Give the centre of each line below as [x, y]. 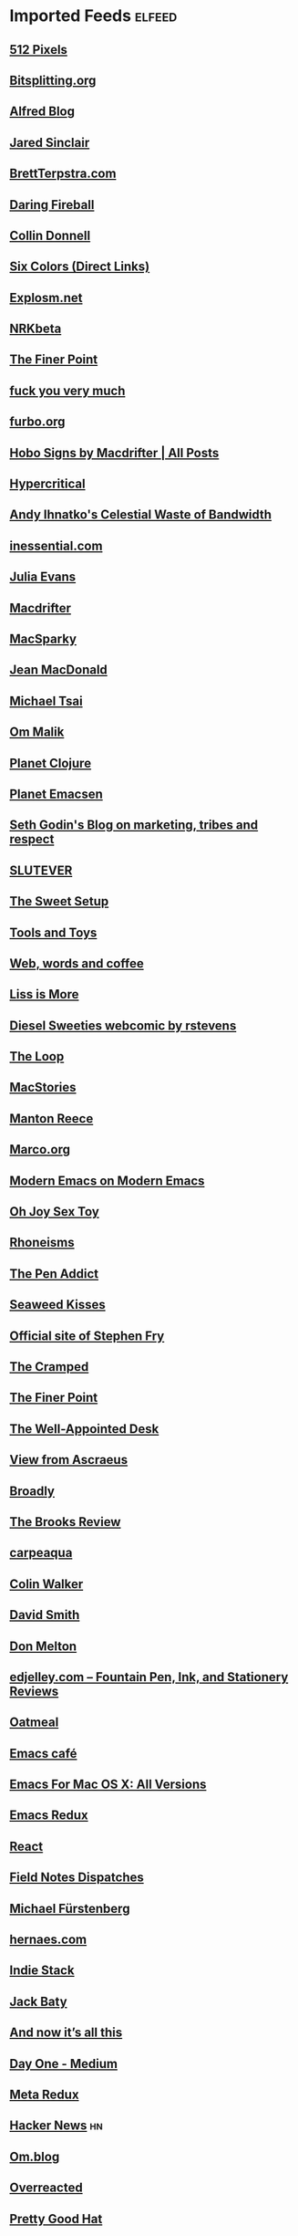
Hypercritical [47, 484]
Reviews [34, 1691]
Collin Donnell [50, 235]
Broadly [32, 1491]
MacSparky [43, 639]
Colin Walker [46, 1584]
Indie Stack [42, 1971]
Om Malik [37, 732]
